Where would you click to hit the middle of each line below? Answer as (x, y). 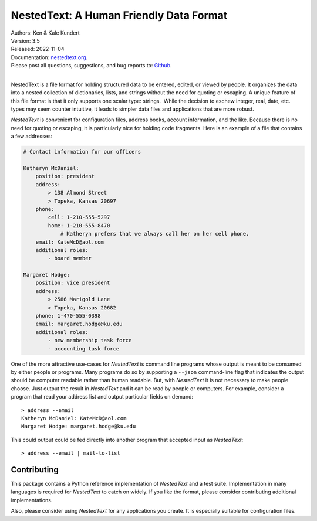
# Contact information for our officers (82, 152)
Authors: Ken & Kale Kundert (45, 33)
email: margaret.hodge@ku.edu (79, 324)
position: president (65, 176)
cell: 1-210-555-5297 (79, 217)
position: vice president (73, 283)
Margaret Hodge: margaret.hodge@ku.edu (79, 427)
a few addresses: (32, 136)
